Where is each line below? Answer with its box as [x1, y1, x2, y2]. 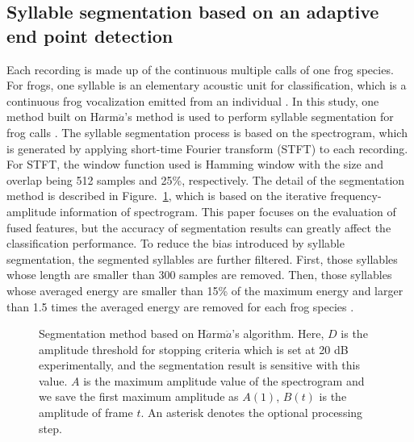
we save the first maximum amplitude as [39, 388, 239, 405]
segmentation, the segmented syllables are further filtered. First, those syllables [6, 250, 398, 267]
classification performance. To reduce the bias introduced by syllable [6, 235, 345, 252]
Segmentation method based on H [39, 325, 207, 342]
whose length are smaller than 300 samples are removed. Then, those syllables [6, 266, 392, 283]
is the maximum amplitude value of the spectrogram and [83, 372, 365, 389]
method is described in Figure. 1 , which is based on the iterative [6, 187, 327, 204]
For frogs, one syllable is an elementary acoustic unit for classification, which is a [6, 77, 407, 94]
